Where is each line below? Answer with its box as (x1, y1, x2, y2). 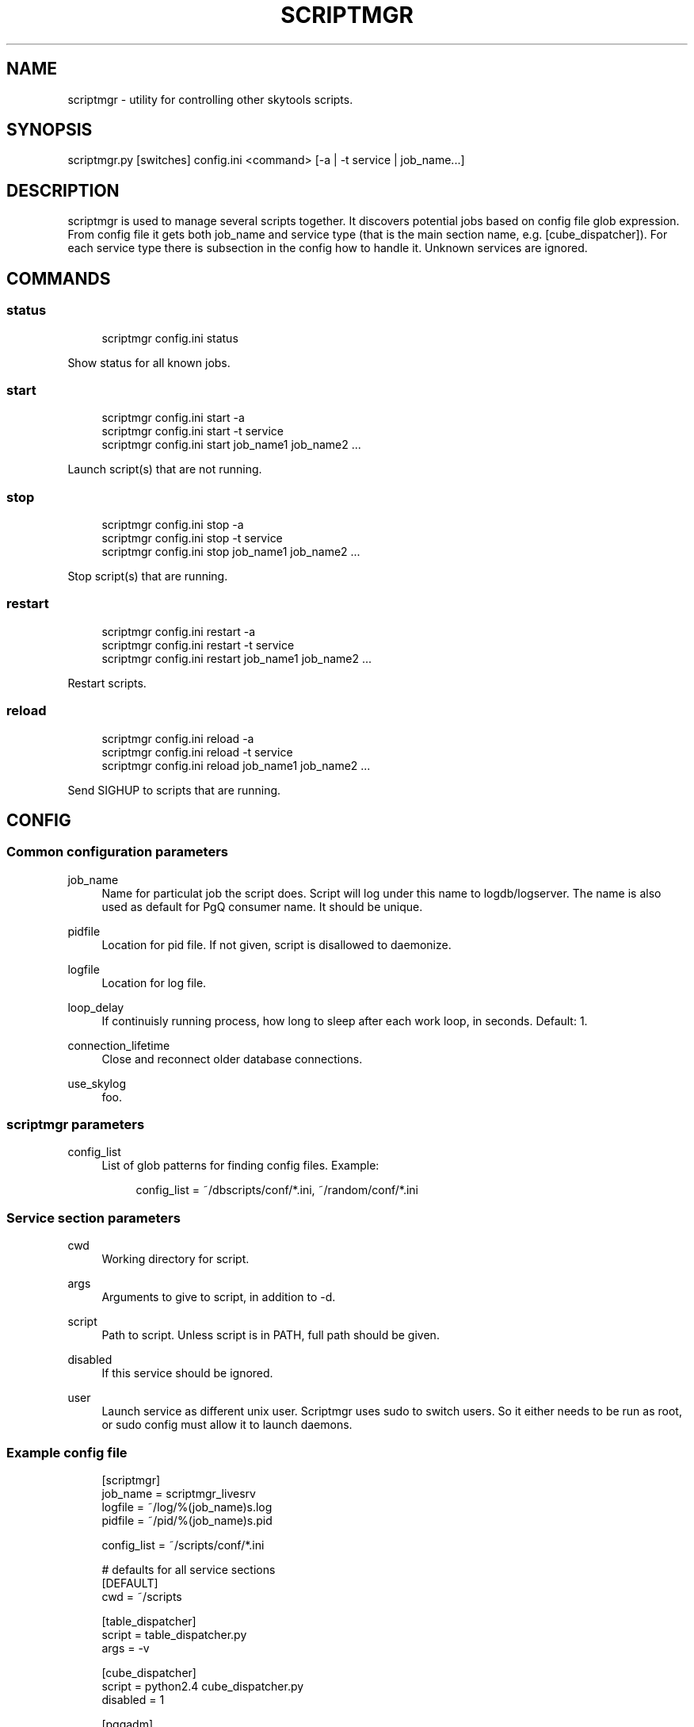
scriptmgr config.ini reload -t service (101, 745, 293, 759)
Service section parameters (6, 1209, 181, 1226)
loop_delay (67, 1000, 124, 1014)
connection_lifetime (67, 1038, 170, 1052)
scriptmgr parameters (6, 1116, 145, 1133)
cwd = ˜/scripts (101, 1589, 182, 1603)
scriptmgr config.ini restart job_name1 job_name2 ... (101, 651, 372, 665)
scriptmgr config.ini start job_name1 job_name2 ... (101, 438, 361, 452)
